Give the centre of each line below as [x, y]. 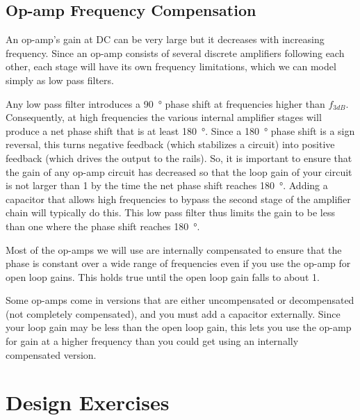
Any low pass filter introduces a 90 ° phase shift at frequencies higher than [165, 103]
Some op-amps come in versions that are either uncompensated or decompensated [180, 300]
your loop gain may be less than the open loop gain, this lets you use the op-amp [179, 327]
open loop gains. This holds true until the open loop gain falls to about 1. [163, 276]
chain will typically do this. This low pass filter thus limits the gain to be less [170, 212]
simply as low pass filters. [60, 80]
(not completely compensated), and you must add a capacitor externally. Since [173, 313]
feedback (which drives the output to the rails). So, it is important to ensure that [179, 157]
